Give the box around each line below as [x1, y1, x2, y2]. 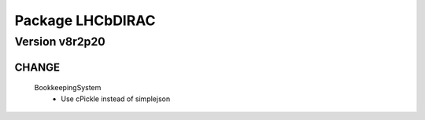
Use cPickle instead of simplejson [61, 94, 171, 104]
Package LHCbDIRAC [14, 12, 157, 29]
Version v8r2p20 [14, 35, 105, 49]
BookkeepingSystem [34, 83, 102, 93]
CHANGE [14, 60, 61, 74]
